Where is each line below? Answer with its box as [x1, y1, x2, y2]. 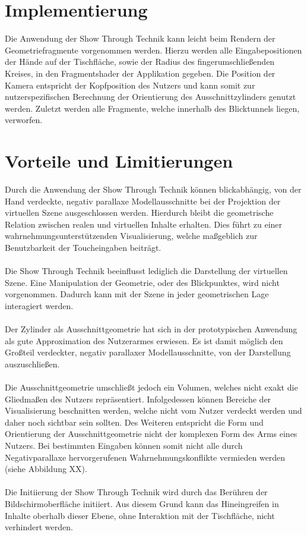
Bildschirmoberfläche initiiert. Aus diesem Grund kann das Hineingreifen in [5, 498, 279, 510]
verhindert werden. [5, 521, 73, 533]
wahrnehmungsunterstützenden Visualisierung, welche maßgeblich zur [5, 229, 258, 242]
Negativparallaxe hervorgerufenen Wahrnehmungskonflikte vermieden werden [5, 451, 286, 463]
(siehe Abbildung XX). [5, 462, 87, 475]
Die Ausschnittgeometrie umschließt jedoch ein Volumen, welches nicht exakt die [5, 381, 298, 394]
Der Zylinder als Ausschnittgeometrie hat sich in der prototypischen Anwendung [5, 323, 297, 335]
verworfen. [5, 114, 43, 126]
